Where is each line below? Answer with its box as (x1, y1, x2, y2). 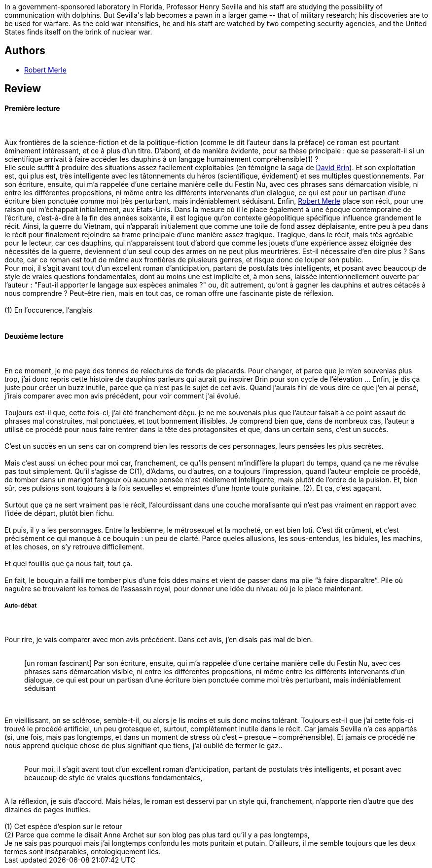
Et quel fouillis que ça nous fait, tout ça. (4, 559, 133, 568)
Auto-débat (4, 602, 37, 610)
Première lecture (4, 104, 60, 112)
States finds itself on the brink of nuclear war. (4, 28, 152, 36)
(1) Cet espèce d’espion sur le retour (4, 822, 122, 831)
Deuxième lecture (4, 332, 64, 341)
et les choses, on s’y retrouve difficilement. (4, 542, 144, 551)
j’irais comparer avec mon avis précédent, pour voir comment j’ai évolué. (4, 391, 240, 400)
